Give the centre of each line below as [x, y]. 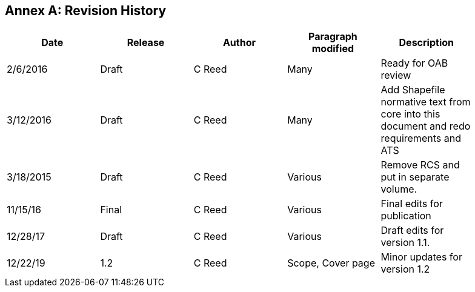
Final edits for [412, 204]
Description [426, 43]
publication [406, 216]
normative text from [426, 102]
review [396, 75]
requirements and [421, 138]
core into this [410, 114]
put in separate [415, 177]
